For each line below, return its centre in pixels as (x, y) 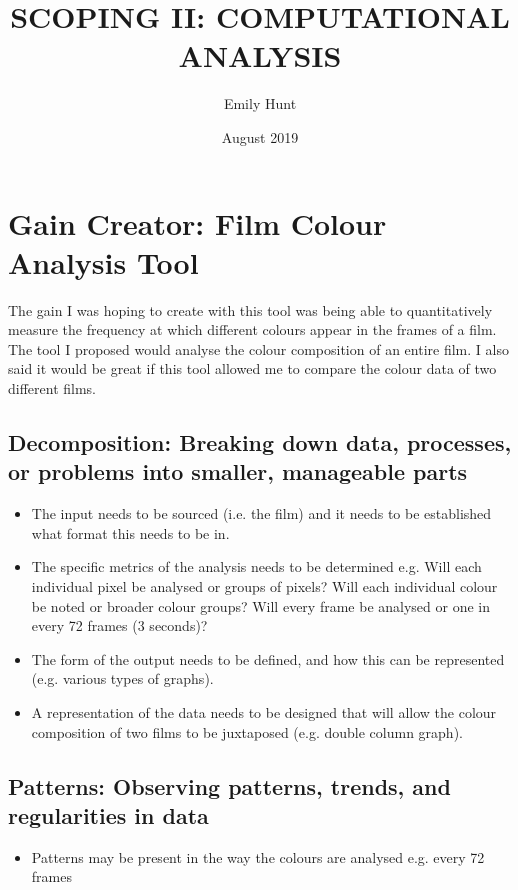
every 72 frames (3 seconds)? (119, 625)
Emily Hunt (260, 103)
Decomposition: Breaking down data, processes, (260, 441)
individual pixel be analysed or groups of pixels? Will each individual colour (264, 585)
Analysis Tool (103, 261)
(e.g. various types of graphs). (122, 678)
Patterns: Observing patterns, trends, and (229, 785)
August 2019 (260, 136)
